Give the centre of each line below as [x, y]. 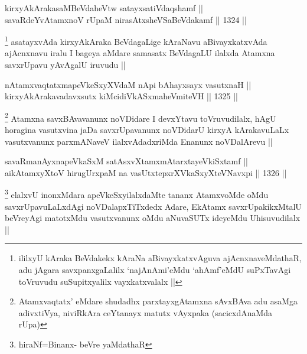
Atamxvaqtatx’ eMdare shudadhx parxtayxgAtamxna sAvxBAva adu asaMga [158, 301]
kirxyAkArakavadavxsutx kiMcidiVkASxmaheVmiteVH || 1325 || [121, 96]
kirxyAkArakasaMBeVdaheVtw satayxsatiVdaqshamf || [104, 8]
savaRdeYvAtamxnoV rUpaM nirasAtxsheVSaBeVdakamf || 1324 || [126, 19]
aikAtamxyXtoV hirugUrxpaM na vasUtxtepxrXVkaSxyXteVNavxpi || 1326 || [146, 172]
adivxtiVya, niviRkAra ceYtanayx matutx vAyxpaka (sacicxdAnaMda [146, 312]
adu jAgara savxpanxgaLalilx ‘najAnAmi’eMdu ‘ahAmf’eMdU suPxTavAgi [155, 270]
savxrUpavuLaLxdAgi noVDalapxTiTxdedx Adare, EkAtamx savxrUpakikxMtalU [153, 206]
